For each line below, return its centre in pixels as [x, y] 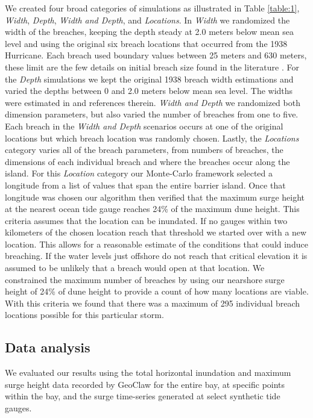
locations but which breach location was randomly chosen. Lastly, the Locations [152, 138]
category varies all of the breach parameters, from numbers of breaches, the [144, 150]
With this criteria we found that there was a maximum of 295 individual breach [153, 303]
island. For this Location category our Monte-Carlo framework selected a [139, 173]
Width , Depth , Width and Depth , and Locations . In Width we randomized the [147, 20]
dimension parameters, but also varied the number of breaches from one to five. [152, 114]
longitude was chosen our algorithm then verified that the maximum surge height [155, 197]
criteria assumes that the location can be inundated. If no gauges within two [146, 220]
